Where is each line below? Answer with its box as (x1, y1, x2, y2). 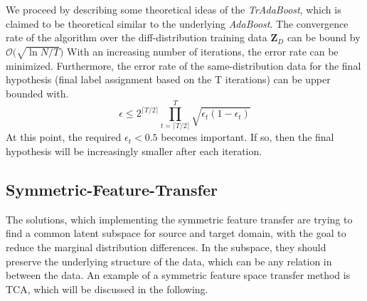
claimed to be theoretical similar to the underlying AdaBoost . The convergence (6, 16, 349, 31)
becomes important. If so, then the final (161, 130, 334, 144)
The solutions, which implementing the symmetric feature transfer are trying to (6, 211, 353, 226)
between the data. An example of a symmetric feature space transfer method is (6, 268, 351, 282)
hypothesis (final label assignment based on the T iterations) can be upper (6, 72, 331, 87)
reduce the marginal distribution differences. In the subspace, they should (6, 240, 326, 255)
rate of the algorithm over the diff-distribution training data (6, 30, 267, 45)
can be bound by (287, 30, 361, 45)
